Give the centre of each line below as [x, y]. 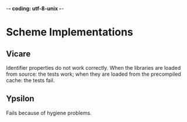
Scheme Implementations [70, 32]
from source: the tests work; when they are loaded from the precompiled [93, 74]
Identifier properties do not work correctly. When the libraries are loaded [93, 68]
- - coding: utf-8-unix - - [35, 9]
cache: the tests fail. [30, 80]
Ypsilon [20, 99]
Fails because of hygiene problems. [49, 113]
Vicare [18, 54]
